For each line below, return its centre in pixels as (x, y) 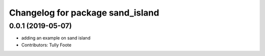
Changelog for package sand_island (84, 13)
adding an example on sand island (56, 38)
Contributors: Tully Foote (46, 45)
